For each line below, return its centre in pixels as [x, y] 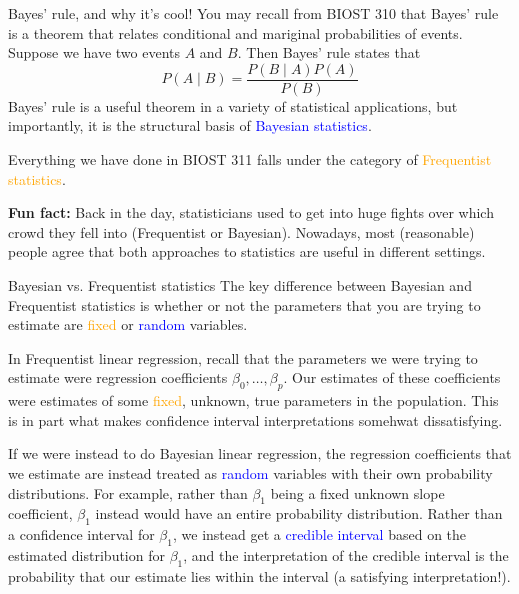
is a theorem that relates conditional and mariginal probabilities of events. [235, 32]
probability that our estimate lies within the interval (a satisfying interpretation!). [259, 575]
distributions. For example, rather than [128, 492]
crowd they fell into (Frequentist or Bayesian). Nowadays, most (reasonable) [241, 231]
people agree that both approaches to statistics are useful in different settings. [247, 251]
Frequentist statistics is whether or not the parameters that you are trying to [244, 304]
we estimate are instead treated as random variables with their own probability [250, 472]
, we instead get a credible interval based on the [319, 534]
